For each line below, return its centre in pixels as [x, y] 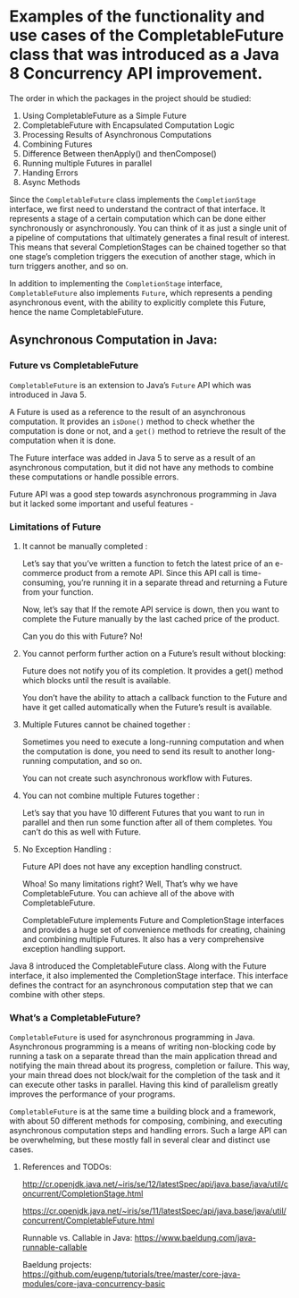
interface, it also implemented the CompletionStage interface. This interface [149, 975]
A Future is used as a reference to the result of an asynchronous [128, 411]
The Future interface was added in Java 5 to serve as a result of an [133, 457]
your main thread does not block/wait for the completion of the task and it [145, 1075]
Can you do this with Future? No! [82, 636]
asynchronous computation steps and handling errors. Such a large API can [148, 1131]
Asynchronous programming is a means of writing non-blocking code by [143, 1047]
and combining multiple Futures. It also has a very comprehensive [143, 939]
